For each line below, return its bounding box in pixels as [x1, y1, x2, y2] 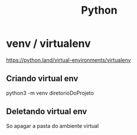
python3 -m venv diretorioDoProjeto [6, 89, 94, 97]
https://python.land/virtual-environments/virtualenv [6, 56, 131, 63]
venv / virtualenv [6, 37, 92, 50]
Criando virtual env [6, 73, 79, 83]
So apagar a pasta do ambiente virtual [6, 122, 99, 129]
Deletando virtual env [6, 107, 87, 117]
